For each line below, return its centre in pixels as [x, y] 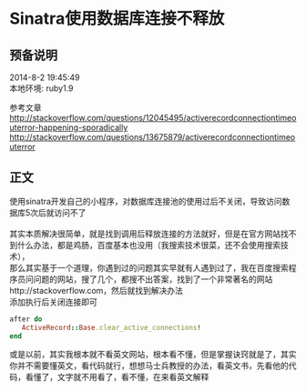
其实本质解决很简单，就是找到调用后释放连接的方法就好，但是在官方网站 [145, 234]
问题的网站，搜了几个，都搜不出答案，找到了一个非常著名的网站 [153, 279]
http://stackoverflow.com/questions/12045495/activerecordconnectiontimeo [153, 118]
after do [26, 319]
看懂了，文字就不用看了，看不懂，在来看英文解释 [117, 377]
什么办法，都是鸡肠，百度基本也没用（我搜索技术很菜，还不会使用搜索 [148, 245]
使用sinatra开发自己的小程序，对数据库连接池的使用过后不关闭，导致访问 [146, 201]
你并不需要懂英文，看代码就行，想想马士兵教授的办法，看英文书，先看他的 [149, 366]
